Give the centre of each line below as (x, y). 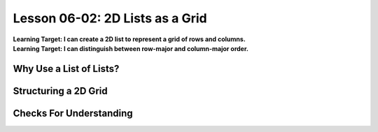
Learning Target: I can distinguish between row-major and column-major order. (131, 48)
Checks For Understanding (73, 113)
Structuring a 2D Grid (60, 91)
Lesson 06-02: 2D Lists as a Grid (110, 18)
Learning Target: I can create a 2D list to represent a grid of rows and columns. (129, 39)
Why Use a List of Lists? (66, 69)
